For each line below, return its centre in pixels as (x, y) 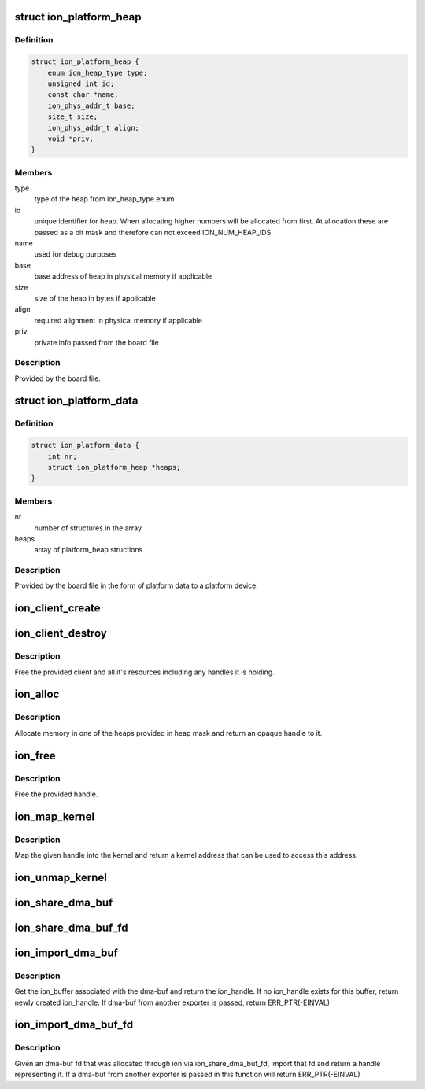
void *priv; (71, 138)
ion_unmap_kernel (61, 877)
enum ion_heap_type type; (98, 72)
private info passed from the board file (96, 342)
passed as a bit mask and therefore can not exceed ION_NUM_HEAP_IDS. (153, 232)
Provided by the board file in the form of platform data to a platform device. (137, 585)
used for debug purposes (76, 254)
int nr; (63, 456)
